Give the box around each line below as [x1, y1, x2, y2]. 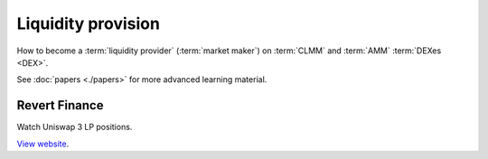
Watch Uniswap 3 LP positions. [16, 122, 133, 133]
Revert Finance [16, 98, 104, 113]
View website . [16, 138, 70, 149]
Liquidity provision [16, 14, 160, 33]
